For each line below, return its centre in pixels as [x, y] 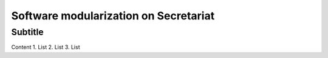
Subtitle [27, 32]
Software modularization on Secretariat [113, 16]
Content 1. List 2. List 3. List [46, 47]
